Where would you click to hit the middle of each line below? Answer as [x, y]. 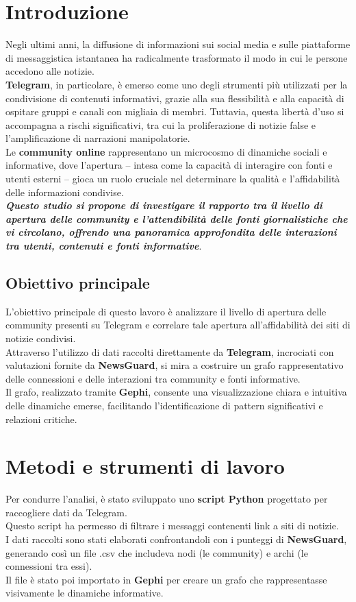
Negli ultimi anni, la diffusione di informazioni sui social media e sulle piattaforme [178, 44]
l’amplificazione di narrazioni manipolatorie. [98, 138]
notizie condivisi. [41, 338]
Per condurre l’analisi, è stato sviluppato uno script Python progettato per [167, 499]
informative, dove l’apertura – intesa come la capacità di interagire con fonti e [169, 165]
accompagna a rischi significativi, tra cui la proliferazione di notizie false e [161, 124]
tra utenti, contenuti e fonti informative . [104, 246]
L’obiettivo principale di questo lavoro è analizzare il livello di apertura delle [166, 311]
